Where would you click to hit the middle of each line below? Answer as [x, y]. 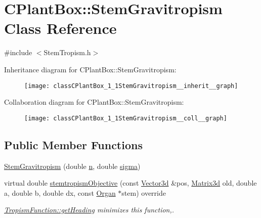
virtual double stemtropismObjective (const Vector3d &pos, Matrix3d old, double [130, 183]
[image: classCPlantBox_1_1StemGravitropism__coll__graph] [126, 118]
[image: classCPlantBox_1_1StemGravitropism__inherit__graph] [131, 86]
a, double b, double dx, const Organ [60, 192]
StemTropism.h [67, 52]
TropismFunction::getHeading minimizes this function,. [89, 210]
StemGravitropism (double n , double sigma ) [72, 166]
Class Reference [60, 28]
